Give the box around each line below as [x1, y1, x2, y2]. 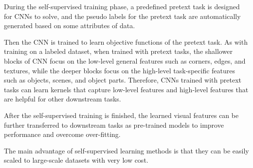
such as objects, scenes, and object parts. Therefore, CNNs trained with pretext [4, 75, 241, 85]
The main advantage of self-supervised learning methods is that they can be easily [4, 145, 249, 155]
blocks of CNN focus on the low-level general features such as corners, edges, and [4, 55, 246, 66]
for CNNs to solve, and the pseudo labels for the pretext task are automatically [4, 11, 241, 21]
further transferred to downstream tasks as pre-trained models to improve [4, 119, 224, 130]
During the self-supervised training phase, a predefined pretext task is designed [4, 1, 240, 11]
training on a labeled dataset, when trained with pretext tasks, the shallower [4, 46, 233, 56]
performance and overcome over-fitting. [4, 129, 121, 139]
